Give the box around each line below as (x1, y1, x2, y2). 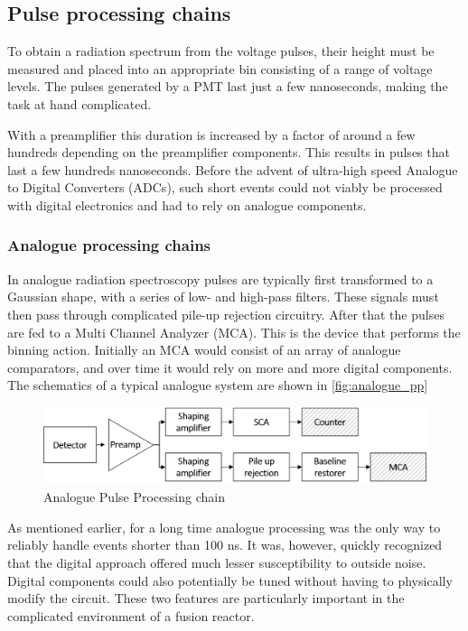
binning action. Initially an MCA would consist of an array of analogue (7, 340, 401, 359)
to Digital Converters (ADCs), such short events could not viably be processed (7, 178, 443, 197)
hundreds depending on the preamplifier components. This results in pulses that (7, 143, 450, 162)
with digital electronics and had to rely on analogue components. (7, 195, 367, 214)
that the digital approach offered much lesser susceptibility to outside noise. (7, 553, 426, 571)
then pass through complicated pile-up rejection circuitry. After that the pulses (7, 304, 445, 323)
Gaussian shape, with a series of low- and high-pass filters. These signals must (7, 287, 439, 306)
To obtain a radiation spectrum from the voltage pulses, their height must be (7, 42, 435, 60)
